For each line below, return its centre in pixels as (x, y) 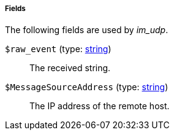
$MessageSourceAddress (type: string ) (87, 87)
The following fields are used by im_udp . (87, 30)
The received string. (70, 68)
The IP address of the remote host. (100, 106)
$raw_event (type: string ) (58, 49)
